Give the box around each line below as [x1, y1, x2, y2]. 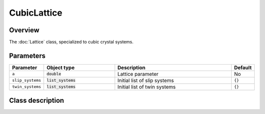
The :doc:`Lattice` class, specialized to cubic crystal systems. [9, 39, 133, 45]
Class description [9, 96, 64, 105]
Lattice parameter [117, 70, 159, 77]
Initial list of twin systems [117, 83, 176, 90]
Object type [47, 64, 75, 71]
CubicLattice [9, 7, 62, 18]
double [47, 71, 61, 77]
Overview [9, 26, 40, 34]
